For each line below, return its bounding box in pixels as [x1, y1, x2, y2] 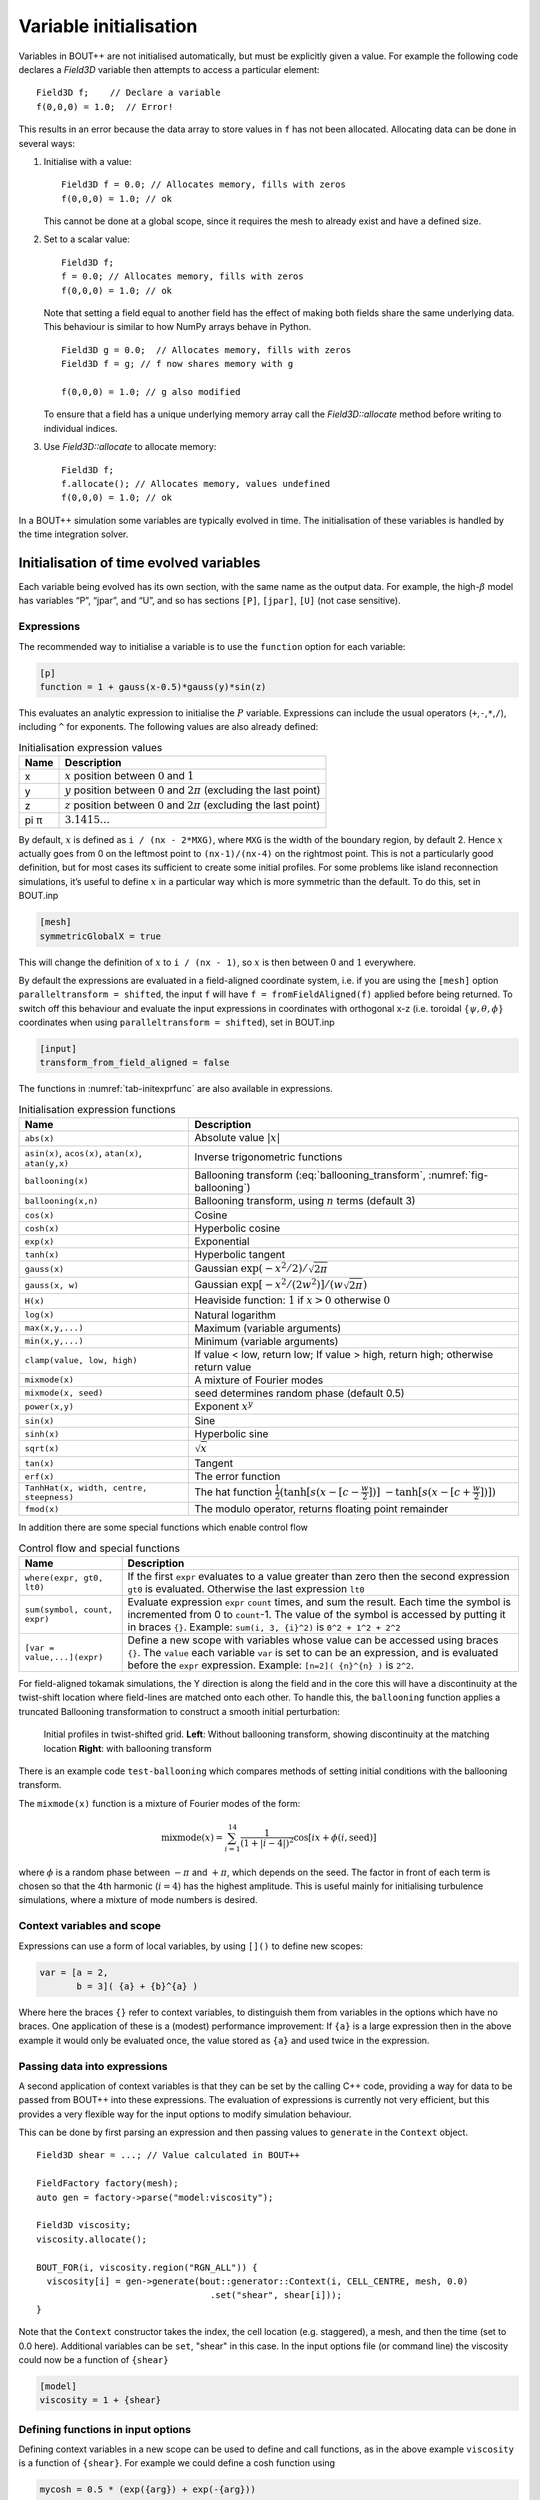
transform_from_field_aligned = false [39, 1057, 230, 1069]
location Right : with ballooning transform [43, 1742, 212, 1754]
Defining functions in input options [18, 2422, 192, 2436]
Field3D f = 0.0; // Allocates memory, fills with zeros [61, 179, 347, 190]
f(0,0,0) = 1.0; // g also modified [61, 386, 241, 397]
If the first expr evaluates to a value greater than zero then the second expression [127, 1570, 510, 1584]
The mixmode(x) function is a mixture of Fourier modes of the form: [18, 1797, 301, 1809]
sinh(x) [24, 1428, 60, 1439]
